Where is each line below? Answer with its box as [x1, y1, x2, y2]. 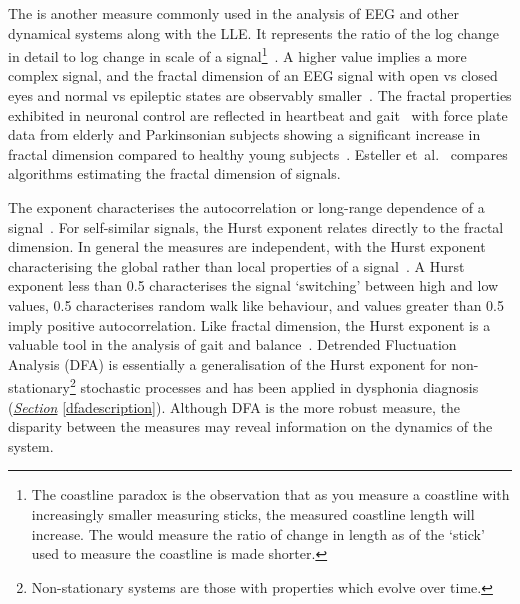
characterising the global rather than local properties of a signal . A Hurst [8, 255, 465, 276]
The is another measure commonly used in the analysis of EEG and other [8, 3, 459, 23]
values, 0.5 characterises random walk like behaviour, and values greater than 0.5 [8, 294, 504, 315]
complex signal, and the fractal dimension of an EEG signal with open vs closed [8, 65, 498, 86]
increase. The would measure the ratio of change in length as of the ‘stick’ [31, 523, 485, 544]
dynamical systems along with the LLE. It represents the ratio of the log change [8, 22, 500, 43]
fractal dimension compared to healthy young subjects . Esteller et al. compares [8, 143, 508, 164]
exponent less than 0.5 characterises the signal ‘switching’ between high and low [8, 275, 499, 296]
